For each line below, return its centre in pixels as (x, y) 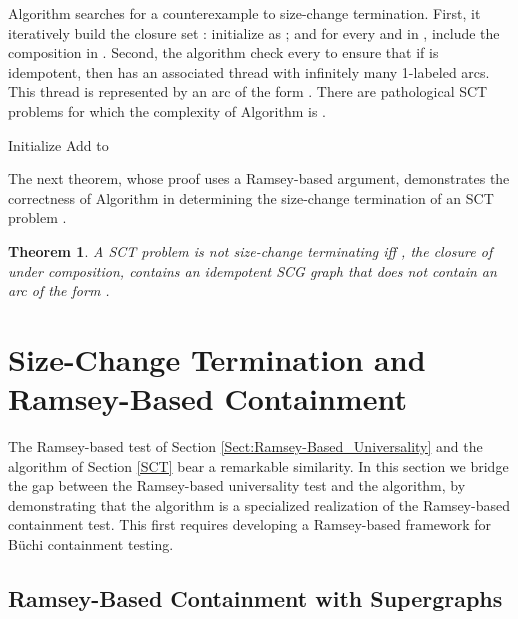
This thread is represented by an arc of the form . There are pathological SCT (248, 91)
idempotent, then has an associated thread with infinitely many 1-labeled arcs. (249, 71)
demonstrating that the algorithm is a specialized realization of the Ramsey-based (259, 504)
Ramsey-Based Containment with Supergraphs (255, 597)
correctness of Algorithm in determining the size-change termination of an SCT (251, 197)
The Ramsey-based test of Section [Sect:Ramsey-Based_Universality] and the (245, 446)
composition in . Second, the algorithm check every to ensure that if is (223, 52)
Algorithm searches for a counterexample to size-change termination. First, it (244, 13)
